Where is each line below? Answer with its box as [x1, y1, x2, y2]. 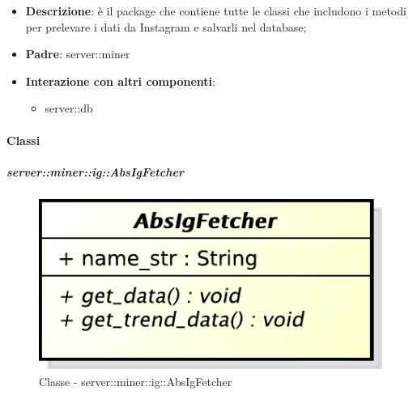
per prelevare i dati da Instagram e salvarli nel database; [25, 18, 307, 35]
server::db [45, 100, 93, 117]
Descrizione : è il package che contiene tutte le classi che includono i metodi [25, 2, 407, 19]
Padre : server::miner [25, 45, 130, 62]
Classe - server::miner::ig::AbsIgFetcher [39, 372, 232, 389]
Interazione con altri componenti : [25, 72, 215, 89]
